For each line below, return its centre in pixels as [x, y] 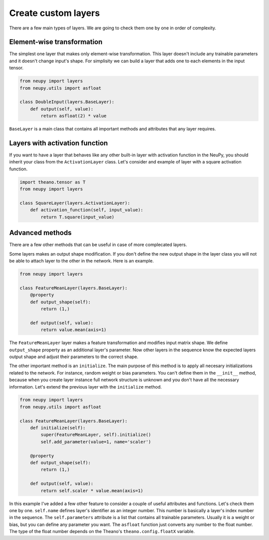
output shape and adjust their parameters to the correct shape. [74, 357]
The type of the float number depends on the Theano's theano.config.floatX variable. [102, 532]
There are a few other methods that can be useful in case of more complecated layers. [98, 245]
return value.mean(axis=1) [73, 330]
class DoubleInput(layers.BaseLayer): [67, 102]
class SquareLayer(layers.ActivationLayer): [75, 203]
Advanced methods [40, 233]
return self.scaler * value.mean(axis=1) [92, 490]
